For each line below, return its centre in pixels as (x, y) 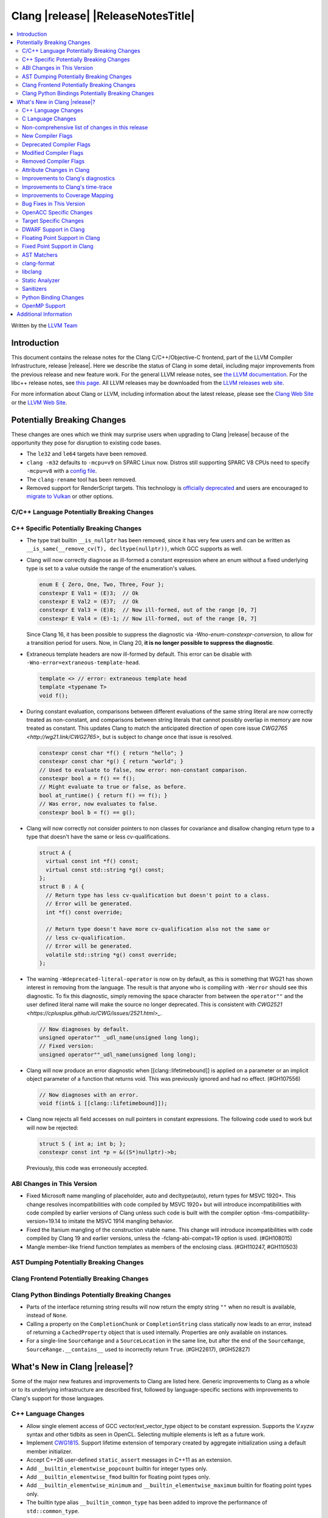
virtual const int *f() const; (92, 861)
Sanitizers (34, 289)
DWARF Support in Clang (53, 229)
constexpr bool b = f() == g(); (87, 812)
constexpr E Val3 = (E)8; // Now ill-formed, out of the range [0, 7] (148, 610)
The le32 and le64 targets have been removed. (87, 454)
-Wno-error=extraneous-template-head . (84, 662)
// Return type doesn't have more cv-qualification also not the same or (158, 929)
